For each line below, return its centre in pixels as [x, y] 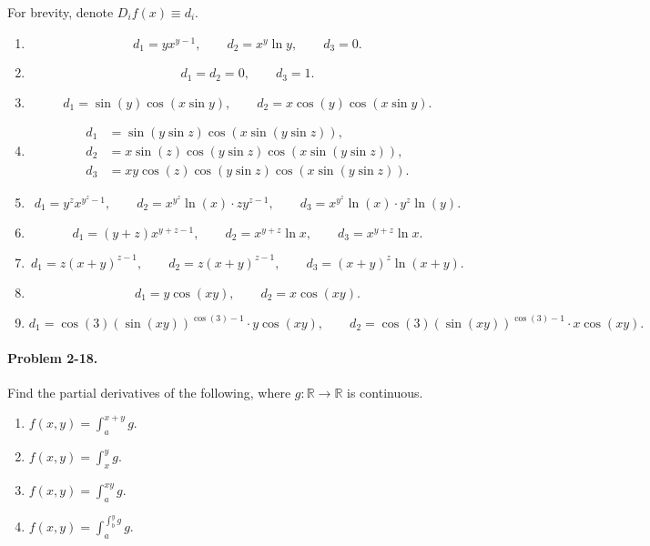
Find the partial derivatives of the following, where [149, 392]
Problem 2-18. [53, 357]
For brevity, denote [61, 12]
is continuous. [385, 392]
